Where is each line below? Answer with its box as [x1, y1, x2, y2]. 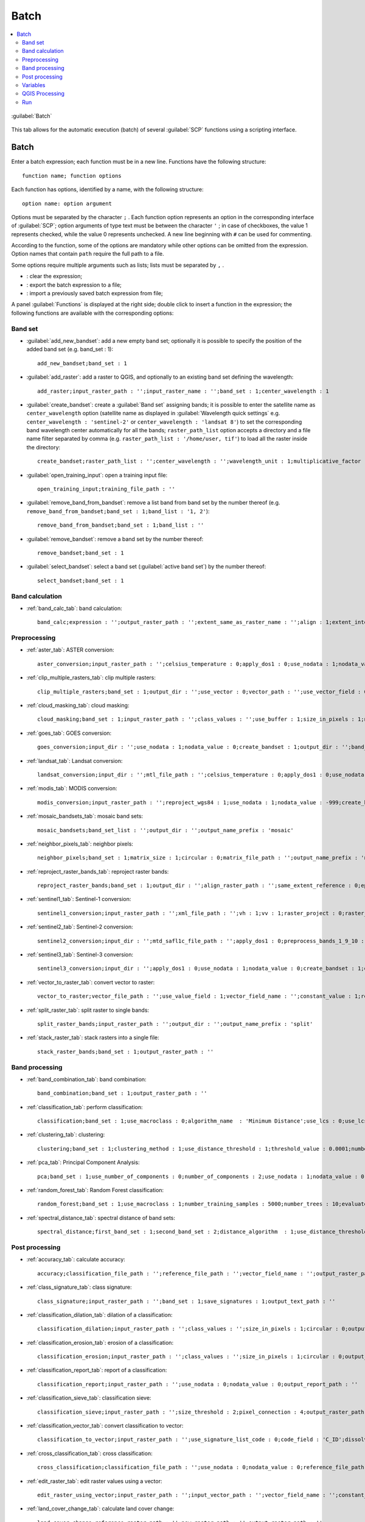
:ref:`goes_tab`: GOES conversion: [26, 729, 112, 737]
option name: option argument [22, 200, 113, 207]
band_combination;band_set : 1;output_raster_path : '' [37, 1090, 207, 1097]
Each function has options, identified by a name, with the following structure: [11, 186, 204, 193]
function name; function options [22, 172, 122, 179]
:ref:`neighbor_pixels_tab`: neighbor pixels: [26, 840, 134, 847]
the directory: [26, 443, 61, 451]
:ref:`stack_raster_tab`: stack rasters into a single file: [26, 1034, 159, 1041]
